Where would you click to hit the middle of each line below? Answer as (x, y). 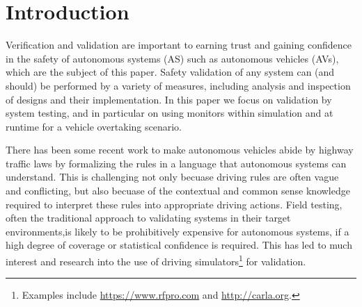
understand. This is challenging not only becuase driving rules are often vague (172, 177)
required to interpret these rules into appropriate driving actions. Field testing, (174, 204)
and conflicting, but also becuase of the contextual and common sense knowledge (178, 191)
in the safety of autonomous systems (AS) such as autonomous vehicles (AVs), (172, 58)
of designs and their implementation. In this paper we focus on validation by (169, 99)
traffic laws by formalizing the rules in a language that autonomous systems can (176, 163)
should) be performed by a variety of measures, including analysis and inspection (178, 85)
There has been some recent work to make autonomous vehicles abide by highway (180, 150)
